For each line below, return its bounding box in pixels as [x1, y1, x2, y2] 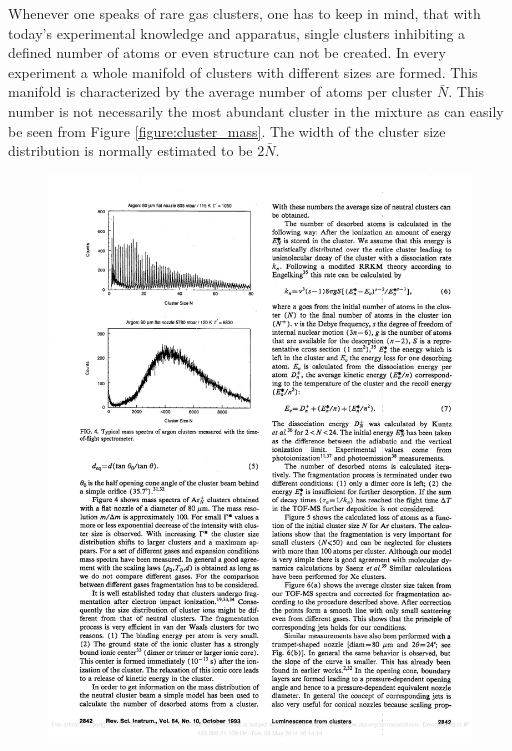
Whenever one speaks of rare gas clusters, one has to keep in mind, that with [8, 3, 481, 23]
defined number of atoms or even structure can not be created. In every [8, 42, 446, 63]
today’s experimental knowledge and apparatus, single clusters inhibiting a [8, 22, 466, 43]
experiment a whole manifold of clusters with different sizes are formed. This [8, 61, 478, 82]
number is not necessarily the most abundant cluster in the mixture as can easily [8, 100, 504, 121]
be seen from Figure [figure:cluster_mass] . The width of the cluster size [8, 120, 446, 141]
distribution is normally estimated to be [8, 140, 253, 161]
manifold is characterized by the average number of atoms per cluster [8, 81, 433, 102]
